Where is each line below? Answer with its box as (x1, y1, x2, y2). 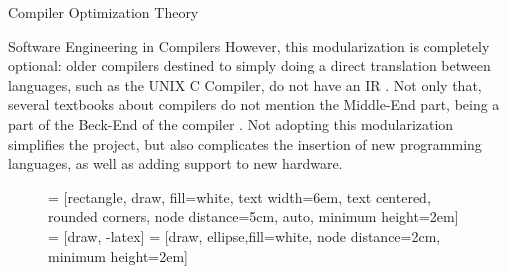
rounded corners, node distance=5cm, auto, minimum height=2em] (48, 206, 459, 227)
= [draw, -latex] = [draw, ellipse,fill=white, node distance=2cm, (48, 225, 441, 246)
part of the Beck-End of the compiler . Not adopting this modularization (8, 113, 454, 134)
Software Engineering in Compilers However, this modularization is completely (8, 35, 490, 56)
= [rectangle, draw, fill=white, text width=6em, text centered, (48, 186, 431, 207)
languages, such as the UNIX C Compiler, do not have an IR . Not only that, (8, 74, 482, 95)
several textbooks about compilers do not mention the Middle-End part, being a (8, 94, 500, 115)
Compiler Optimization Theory (8, 2, 199, 22)
